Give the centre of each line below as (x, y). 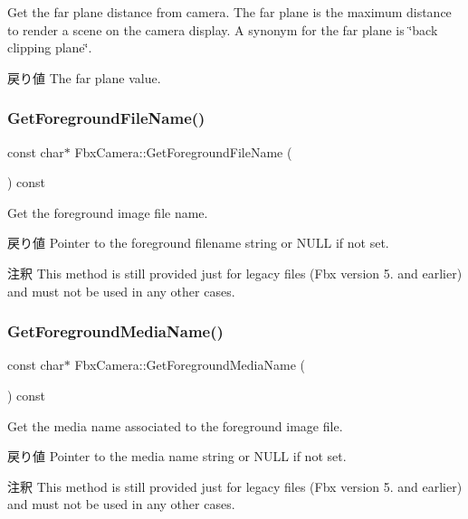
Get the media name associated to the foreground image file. (175, 425)
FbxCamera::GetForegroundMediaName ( (190, 365)
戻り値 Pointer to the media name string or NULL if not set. (177, 456)
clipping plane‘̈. (50, 47)
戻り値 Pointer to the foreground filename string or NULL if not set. (198, 243)
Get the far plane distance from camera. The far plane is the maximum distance (229, 12)
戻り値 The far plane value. (84, 77)
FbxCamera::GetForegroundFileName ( (183, 151)
